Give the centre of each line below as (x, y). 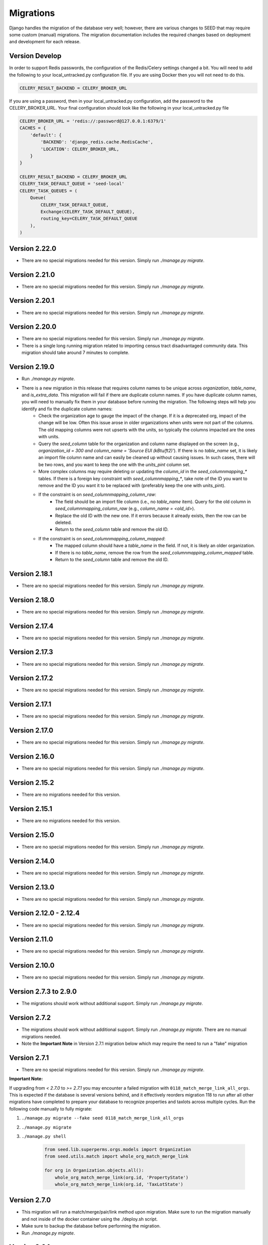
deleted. (64, 522)
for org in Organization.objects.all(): (94, 1171)
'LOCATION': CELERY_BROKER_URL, (80, 149)
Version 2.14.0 (32, 861)
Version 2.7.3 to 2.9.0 (43, 992)
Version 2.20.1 (32, 301)
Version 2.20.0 (33, 327)
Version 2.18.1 (31, 573)
